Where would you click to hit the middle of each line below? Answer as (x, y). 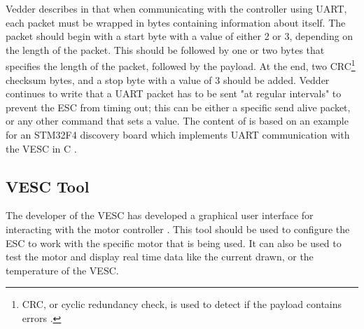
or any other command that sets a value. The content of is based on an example (177, 121)
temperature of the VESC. (62, 270)
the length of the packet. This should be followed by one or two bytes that (165, 49)
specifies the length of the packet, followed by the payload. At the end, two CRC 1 (181, 65)
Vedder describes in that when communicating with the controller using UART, (176, 8)
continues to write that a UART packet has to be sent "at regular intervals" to (174, 93)
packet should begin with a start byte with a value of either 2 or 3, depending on (180, 36)
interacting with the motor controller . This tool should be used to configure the (178, 229)
